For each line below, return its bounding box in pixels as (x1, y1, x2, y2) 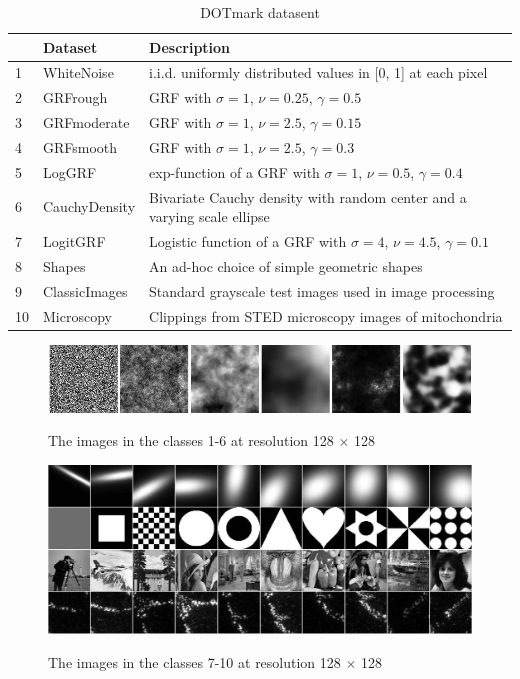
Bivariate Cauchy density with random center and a (149, 186, 467, 207)
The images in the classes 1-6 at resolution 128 (48, 430, 334, 451)
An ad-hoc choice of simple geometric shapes (149, 255, 423, 276)
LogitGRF (43, 231, 106, 252)
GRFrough (43, 87, 108, 108)
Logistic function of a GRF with (149, 231, 347, 252)
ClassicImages (43, 280, 128, 301)
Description (149, 36, 231, 57)
